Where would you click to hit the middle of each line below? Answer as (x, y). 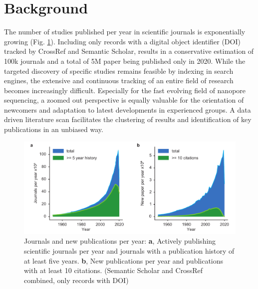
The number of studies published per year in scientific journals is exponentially (125, 32)
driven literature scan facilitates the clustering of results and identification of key (128, 119)
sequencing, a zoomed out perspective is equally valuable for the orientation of (124, 100)
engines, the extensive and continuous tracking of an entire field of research (119, 80)
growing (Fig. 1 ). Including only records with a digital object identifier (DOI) (122, 41)
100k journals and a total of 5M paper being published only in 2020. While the (125, 61)
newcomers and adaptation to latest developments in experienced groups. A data (128, 109)
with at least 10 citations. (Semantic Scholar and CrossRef (113, 270)
